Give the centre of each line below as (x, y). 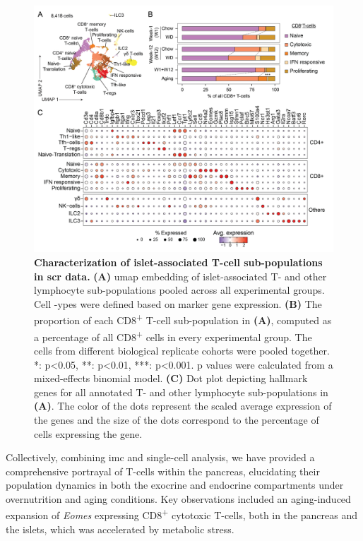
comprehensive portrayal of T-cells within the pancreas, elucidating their (163, 471)
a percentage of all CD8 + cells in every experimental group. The (173, 335)
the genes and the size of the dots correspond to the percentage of (177, 419)
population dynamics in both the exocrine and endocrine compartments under (175, 485)
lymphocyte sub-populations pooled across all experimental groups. (179, 290)
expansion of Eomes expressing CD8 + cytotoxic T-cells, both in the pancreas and (182, 514)
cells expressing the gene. (88, 433)
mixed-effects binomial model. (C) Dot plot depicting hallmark (171, 378)
